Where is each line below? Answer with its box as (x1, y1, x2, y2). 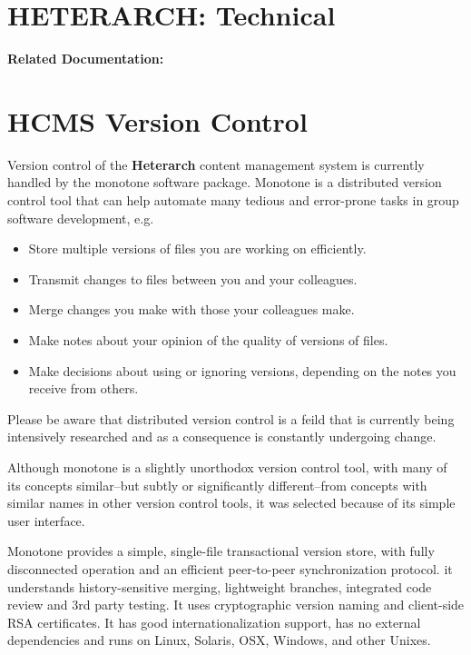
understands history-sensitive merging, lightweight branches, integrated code (7, 577, 432, 596)
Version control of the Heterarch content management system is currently (7, 154, 425, 174)
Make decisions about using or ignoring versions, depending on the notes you (28, 361, 456, 380)
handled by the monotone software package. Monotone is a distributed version (7, 173, 442, 192)
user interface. (7, 511, 85, 530)
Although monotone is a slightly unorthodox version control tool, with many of (7, 457, 447, 476)
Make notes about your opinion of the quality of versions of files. (28, 331, 388, 349)
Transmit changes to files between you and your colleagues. (28, 269, 358, 288)
